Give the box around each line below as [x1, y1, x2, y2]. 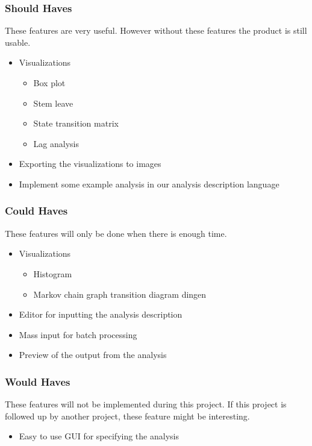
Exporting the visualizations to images [19, 157, 161, 170]
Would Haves [5, 374, 70, 389]
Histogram [33, 267, 72, 280]
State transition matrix [33, 117, 119, 130]
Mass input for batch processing [19, 328, 137, 341]
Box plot [33, 77, 66, 89]
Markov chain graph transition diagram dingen [33, 287, 207, 300]
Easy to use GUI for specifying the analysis [19, 430, 179, 442]
